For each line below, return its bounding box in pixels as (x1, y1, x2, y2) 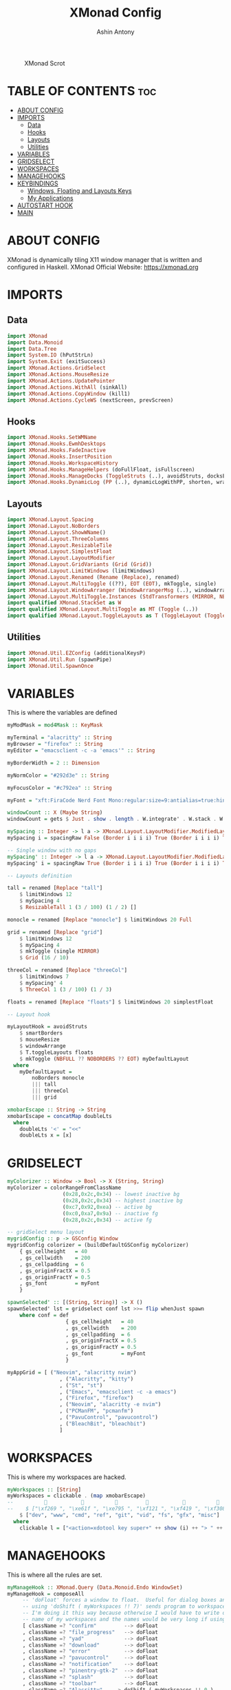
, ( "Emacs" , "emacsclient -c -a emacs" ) (59, 1388, 177, 1395)
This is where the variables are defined (7, 709, 118, 717)
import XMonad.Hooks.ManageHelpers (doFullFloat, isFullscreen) (7, 466, 195, 473)
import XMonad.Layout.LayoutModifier (7, 555, 115, 562)
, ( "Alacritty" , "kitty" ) (59, 1375, 134, 1383)
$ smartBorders (19, 1030, 63, 1037)
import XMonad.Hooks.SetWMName (7, 434, 97, 441)
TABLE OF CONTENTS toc (7, 83, 157, 99)
